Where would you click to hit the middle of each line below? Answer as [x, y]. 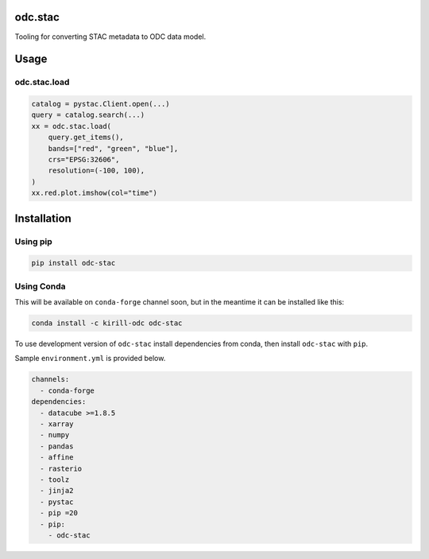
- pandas [57, 446]
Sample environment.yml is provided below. [90, 359]
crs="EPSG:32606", [84, 160]
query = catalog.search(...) [88, 115]
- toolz [55, 479]
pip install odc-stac [73, 263]
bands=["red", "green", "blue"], [113, 148]
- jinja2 [57, 491]
